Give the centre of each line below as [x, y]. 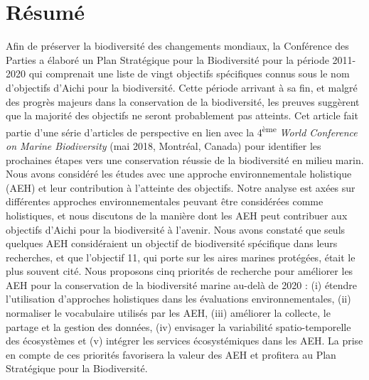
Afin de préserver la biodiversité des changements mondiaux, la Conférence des [177, 46]
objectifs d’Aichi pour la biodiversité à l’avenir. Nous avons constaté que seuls [176, 229]
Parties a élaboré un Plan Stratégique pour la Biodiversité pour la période [167, 59]
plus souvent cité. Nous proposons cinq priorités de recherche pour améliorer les [180, 271]
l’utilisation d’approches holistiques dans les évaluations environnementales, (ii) [178, 299]
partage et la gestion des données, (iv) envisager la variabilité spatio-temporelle [178, 326]
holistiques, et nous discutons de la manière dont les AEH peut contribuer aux [177, 215]
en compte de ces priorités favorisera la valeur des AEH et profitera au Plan [171, 354]
